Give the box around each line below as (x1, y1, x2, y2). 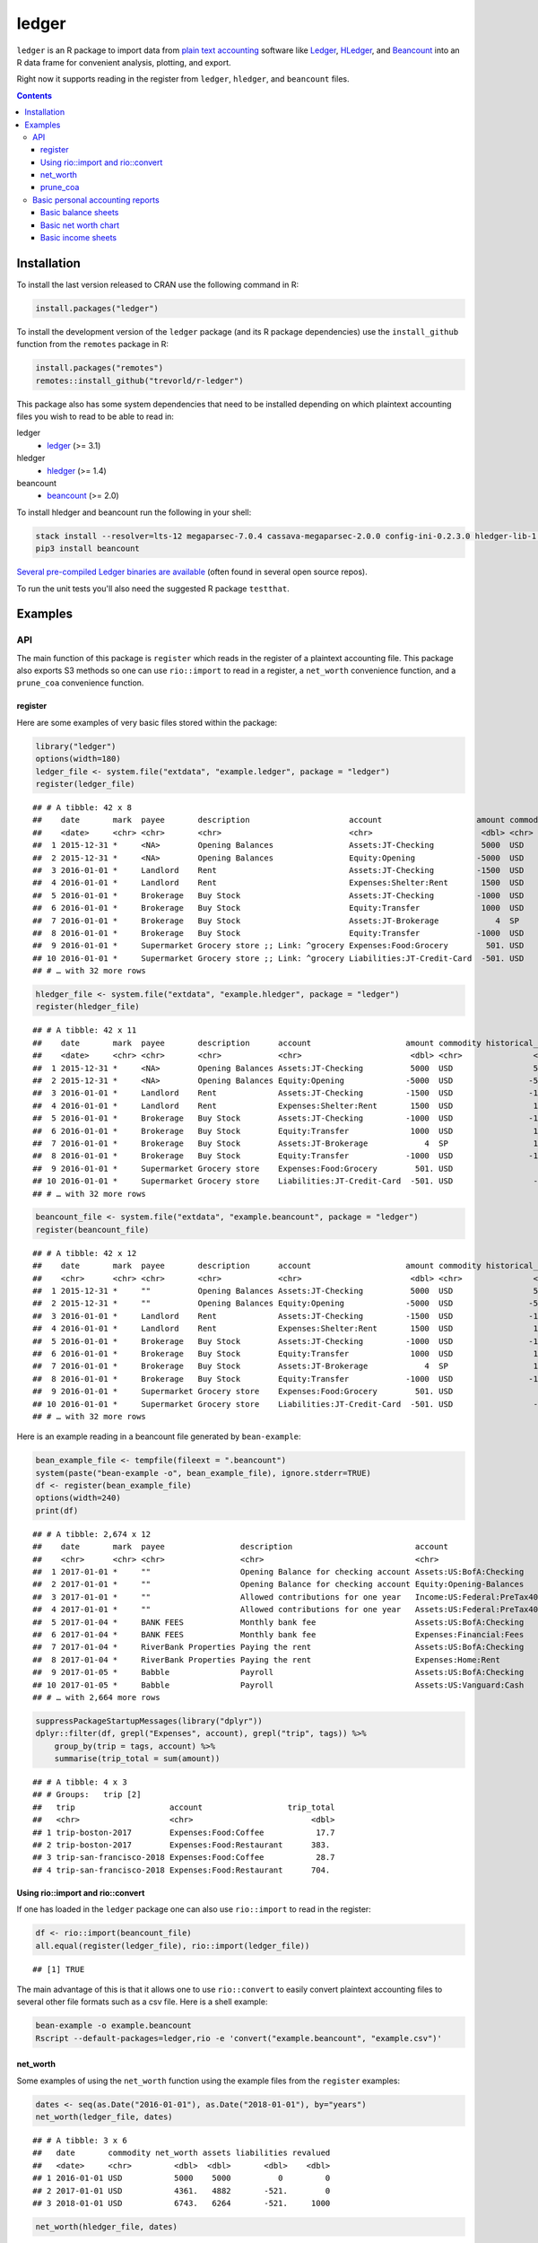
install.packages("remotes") (35, 363, 164, 373)
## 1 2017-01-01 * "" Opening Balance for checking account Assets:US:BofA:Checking (32, 1567, 525, 1577)
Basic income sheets (40, 232, 117, 243)
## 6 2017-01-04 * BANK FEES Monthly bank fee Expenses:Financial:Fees (32, 1629, 525, 1639)
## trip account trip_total (32, 1802, 335, 1812)
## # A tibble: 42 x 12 (32, 1248, 137, 1258)
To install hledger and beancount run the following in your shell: (16, 507, 252, 518)
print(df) (35, 1506, 79, 1515)
